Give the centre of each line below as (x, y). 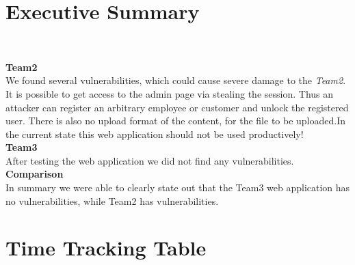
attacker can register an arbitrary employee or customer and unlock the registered (177, 107)
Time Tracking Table (106, 248)
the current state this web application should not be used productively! (155, 134)
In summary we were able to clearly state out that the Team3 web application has (178, 187)
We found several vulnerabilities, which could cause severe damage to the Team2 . (176, 80)
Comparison (35, 174)
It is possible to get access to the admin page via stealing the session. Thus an (170, 93)
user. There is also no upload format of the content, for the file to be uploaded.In (176, 121)
